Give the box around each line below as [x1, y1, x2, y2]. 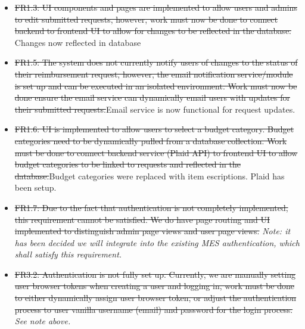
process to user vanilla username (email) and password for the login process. [14, 303, 293, 315]
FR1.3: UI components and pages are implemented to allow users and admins [14, 1, 297, 13]
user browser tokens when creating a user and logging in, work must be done [14, 280, 295, 292]
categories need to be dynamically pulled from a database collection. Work [14, 134, 287, 147]
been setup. [14, 181, 57, 194]
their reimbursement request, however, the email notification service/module [14, 67, 293, 80]
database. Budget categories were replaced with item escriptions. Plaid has [14, 169, 285, 182]
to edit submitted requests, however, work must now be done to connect [14, 13, 278, 25]
